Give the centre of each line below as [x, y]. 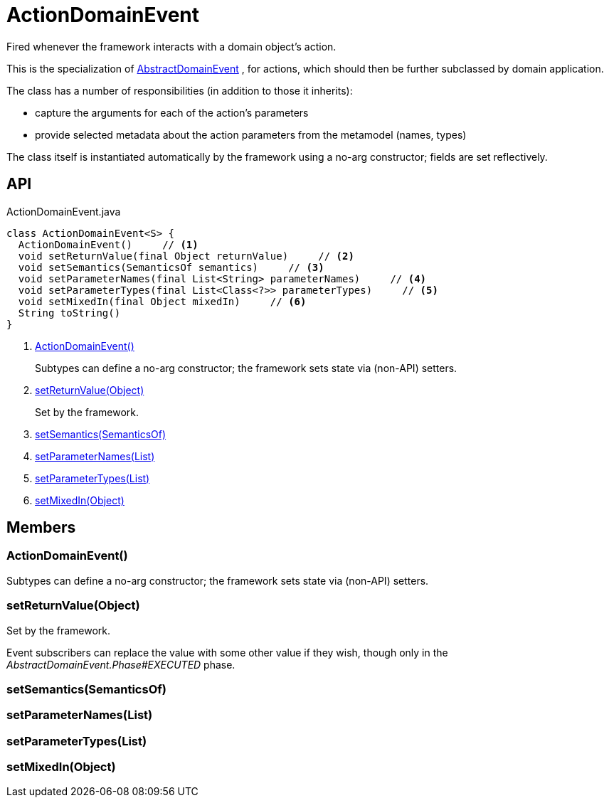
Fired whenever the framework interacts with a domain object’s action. [171, 46]
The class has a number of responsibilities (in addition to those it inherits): [180, 90]
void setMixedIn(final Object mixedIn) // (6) [162, 301]
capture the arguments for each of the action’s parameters [172, 112]
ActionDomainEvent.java [64, 211]
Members [41, 528]
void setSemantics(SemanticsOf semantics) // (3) [171, 267]
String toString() [69, 313]
